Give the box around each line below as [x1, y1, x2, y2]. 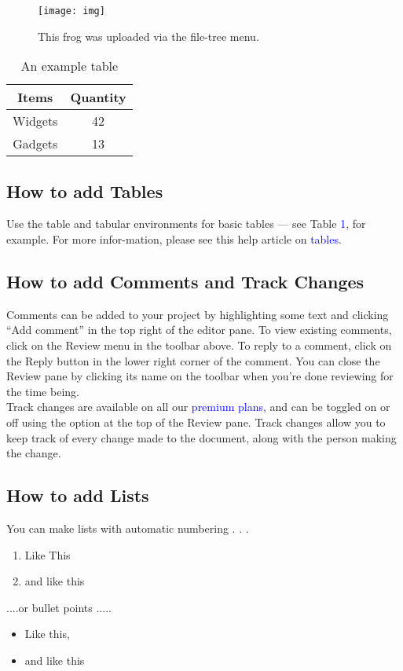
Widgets [13, 112, 58, 130]
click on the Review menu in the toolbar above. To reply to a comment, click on [6, 337, 392, 354]
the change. [6, 445, 61, 461]
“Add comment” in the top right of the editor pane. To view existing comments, [6, 321, 392, 338]
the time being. [6, 383, 79, 399]
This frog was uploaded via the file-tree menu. [38, 27, 259, 44]
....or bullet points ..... [6, 599, 112, 615]
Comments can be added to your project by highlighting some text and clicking [6, 306, 389, 322]
